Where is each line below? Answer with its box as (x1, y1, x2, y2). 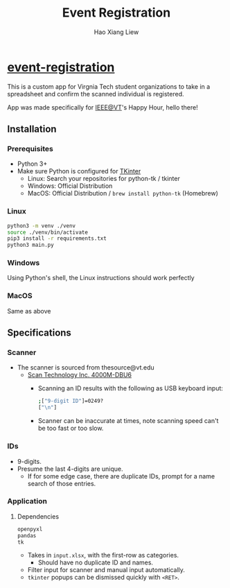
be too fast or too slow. (37, 424, 104, 433)
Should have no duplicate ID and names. (37, 558, 154, 567)
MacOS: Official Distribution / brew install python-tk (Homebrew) (27, 189, 218, 198)
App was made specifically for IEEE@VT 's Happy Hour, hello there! (7, 103, 199, 112)
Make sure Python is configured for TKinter (17, 167, 141, 175)
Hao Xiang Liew (94, 28, 139, 36)
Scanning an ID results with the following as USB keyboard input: (37, 384, 224, 392)
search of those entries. (27, 479, 96, 487)
